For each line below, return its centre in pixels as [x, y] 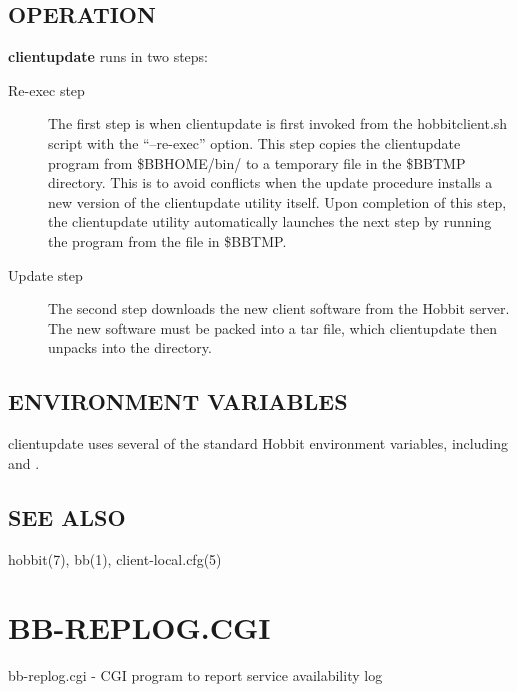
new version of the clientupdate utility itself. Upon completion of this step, [277, 201]
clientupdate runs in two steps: [108, 56]
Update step [45, 274]
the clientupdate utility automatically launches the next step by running [270, 221]
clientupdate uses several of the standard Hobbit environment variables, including [258, 443]
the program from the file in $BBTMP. [167, 240]
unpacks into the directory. [130, 347]
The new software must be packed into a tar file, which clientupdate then [272, 327]
